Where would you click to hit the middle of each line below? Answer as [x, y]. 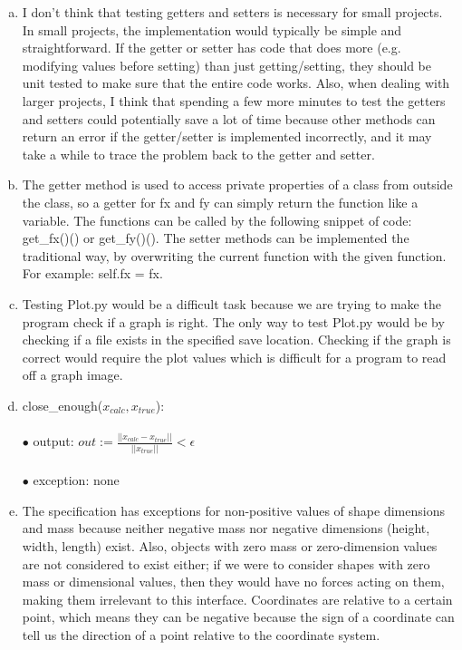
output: [53, 441]
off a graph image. [72, 375]
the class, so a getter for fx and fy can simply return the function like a [220, 202]
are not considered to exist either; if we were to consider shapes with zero [226, 563]
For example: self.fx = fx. [92, 273]
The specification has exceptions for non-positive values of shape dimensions [233, 510]
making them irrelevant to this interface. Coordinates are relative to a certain [237, 599]
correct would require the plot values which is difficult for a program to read [234, 357]
